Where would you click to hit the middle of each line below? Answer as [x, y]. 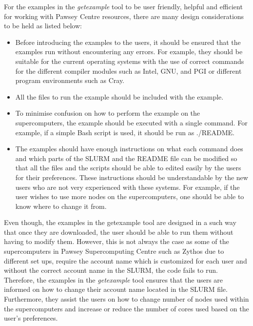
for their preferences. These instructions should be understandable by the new [132, 177]
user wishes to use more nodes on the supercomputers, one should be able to [130, 196]
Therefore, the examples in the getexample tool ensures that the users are [114, 279]
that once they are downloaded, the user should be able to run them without [119, 232]
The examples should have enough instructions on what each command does [129, 149]
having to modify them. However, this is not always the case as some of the [117, 241]
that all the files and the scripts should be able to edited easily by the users [128, 168]
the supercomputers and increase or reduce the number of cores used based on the [126, 308]
